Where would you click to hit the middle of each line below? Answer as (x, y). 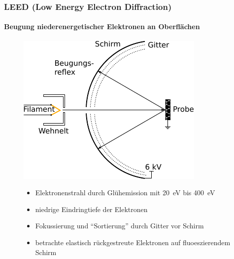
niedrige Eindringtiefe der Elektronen (91, 209)
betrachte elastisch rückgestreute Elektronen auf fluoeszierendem (133, 242)
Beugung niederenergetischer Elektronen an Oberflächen (102, 26)
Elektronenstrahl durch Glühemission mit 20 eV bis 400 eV (125, 193)
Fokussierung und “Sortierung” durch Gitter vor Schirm (119, 226)
